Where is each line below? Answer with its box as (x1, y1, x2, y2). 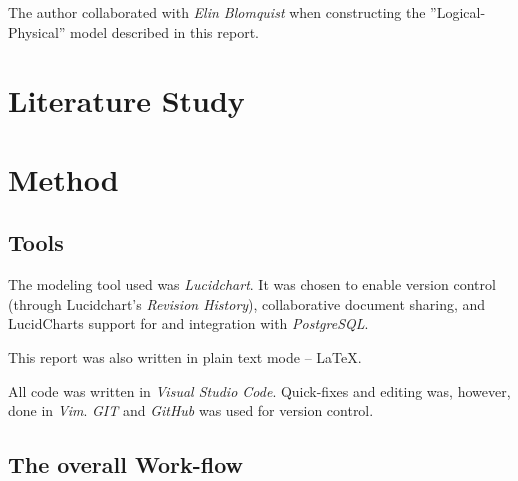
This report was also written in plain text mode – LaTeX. (8, 346, 362, 367)
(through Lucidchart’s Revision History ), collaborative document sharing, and (8, 293, 486, 314)
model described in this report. (70, 21, 260, 42)
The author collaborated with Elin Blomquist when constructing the (8, 2, 426, 22)
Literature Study (8, 80, 245, 121)
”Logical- (430, 2, 486, 22)
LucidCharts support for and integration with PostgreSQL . (8, 313, 369, 334)
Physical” (8, 21, 66, 42)
